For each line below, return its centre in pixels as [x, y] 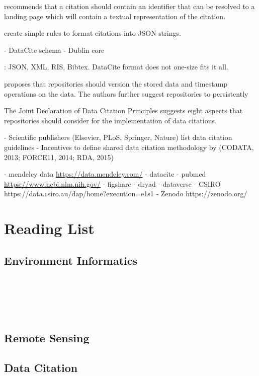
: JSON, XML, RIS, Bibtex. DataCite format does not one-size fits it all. [116, 67]
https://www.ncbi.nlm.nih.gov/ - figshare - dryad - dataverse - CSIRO [112, 183]
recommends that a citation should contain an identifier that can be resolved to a [129, 6]
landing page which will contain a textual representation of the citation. [115, 16]
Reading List [49, 228]
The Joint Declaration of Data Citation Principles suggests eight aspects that [123, 110]
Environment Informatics [71, 260]
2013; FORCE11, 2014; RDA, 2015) [59, 157]
